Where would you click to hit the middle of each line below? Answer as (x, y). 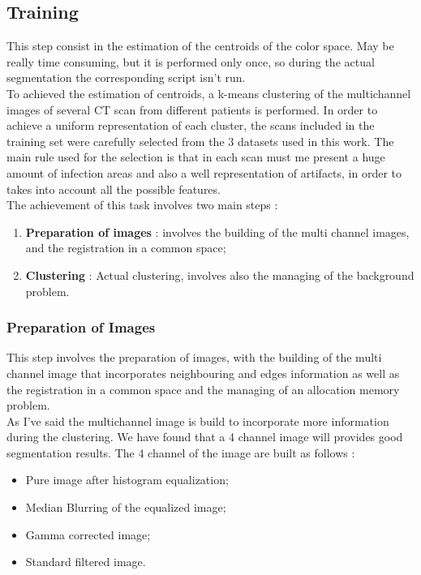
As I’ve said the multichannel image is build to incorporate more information (198, 421)
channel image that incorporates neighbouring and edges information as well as (203, 373)
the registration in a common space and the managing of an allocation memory (203, 389)
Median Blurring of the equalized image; (126, 507)
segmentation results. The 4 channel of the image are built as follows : (181, 452)
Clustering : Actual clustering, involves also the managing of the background (220, 275)
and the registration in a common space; (126, 248)
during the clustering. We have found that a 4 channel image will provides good (205, 437)
